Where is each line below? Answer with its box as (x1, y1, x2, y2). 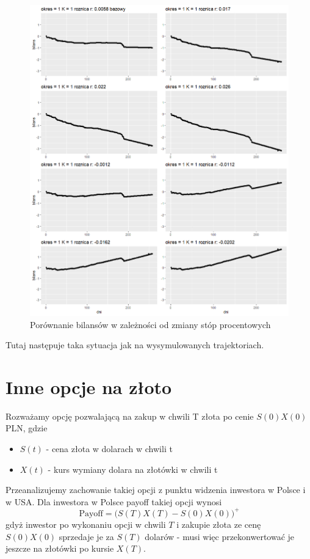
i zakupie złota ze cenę (176, 517, 261, 530)
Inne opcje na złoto (5, 374, 172, 399)
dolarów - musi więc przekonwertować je (145, 530, 295, 543)
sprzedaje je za (59, 530, 114, 543)
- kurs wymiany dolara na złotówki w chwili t (48, 462, 218, 475)
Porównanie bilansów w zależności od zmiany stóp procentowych (30, 318, 271, 331)
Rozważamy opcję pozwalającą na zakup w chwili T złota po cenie (5, 409, 254, 422)
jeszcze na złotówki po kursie (5, 542, 114, 555)
